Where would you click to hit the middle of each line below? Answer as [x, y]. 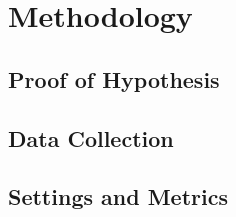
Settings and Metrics [118, 196]
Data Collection [91, 137]
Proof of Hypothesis [114, 78]
